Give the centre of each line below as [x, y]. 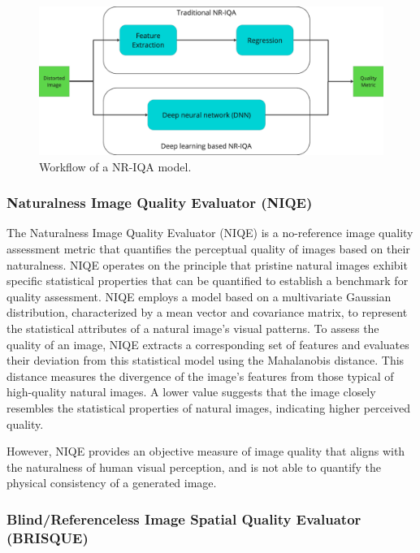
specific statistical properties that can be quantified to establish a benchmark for [208, 281]
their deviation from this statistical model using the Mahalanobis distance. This [206, 360]
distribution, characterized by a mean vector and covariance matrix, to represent [207, 312]
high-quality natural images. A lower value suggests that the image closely [191, 392]
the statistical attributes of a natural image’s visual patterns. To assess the [193, 328]
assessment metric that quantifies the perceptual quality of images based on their [208, 249]
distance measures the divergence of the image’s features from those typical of [200, 376]
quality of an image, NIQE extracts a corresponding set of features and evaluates [208, 344]
